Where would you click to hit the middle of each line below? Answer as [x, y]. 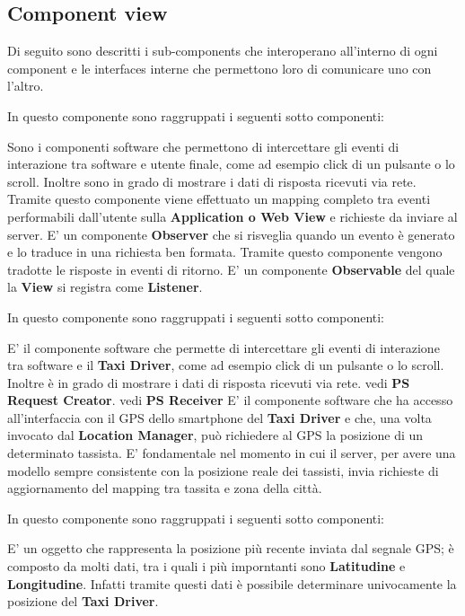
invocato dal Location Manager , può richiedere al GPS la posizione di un [215, 435]
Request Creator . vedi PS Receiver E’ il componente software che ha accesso [230, 400]
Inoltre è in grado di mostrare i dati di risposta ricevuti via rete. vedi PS [209, 382]
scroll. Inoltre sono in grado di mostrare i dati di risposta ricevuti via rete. [212, 181]
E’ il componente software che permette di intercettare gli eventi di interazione [224, 347]
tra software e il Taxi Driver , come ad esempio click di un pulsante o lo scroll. [226, 365]
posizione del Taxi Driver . [83, 601]
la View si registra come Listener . [105, 287]
